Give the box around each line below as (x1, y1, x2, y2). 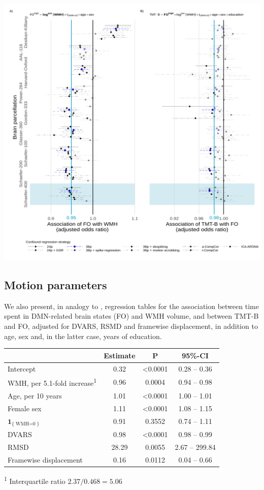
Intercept (8, 363, 36, 374)
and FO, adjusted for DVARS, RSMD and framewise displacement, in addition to (4, 320, 258, 331)
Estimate (104, 350, 136, 360)
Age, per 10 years (8, 390, 62, 401)
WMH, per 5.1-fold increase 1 (8, 376, 97, 388)
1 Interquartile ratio (4, 474, 65, 486)
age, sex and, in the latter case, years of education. (4, 330, 162, 341)
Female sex (8, 403, 42, 413)
